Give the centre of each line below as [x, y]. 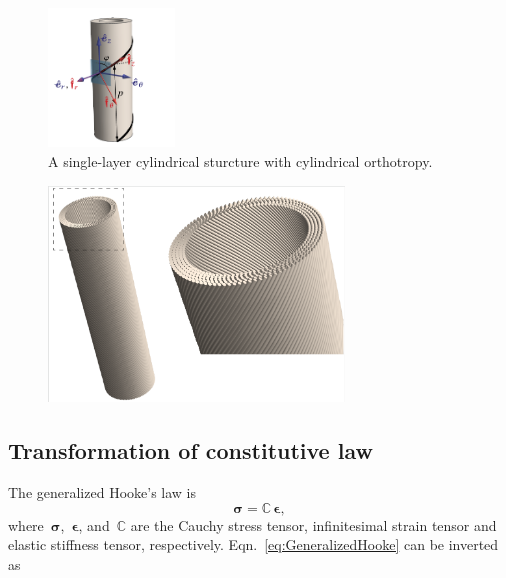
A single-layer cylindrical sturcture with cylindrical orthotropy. [240, 160]
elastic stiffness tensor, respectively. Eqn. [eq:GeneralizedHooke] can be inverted [253, 544]
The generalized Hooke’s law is [102, 492]
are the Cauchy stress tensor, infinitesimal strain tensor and [313, 524]
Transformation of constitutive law [190, 450]
